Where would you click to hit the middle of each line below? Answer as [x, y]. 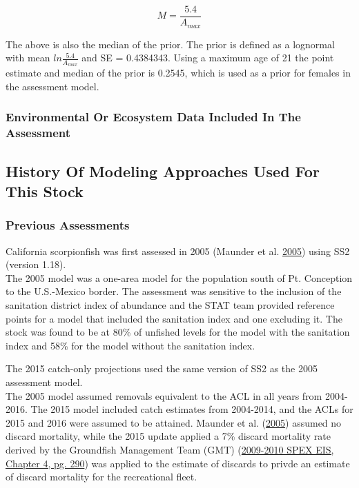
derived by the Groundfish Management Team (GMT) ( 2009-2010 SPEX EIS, [170, 449]
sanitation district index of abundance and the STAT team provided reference [170, 305]
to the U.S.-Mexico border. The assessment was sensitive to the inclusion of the [174, 291]
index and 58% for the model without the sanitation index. [130, 345]
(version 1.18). [36, 264]
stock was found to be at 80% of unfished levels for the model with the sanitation [178, 332]
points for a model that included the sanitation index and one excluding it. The [174, 318]
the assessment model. [52, 86]
